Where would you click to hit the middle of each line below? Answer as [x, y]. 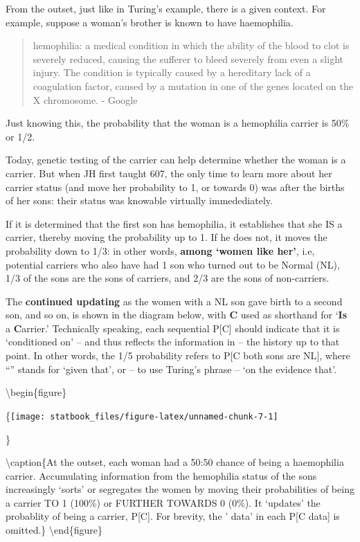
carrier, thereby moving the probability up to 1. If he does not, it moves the [166, 237]
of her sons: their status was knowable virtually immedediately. [139, 200]
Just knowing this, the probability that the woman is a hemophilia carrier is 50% [178, 123]
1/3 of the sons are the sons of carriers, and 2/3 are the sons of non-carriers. [168, 278]
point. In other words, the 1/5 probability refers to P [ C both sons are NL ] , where [178, 355]
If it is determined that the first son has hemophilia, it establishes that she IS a [174, 223]
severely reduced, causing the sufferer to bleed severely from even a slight [188, 58]
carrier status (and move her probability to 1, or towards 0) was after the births [175, 187]
